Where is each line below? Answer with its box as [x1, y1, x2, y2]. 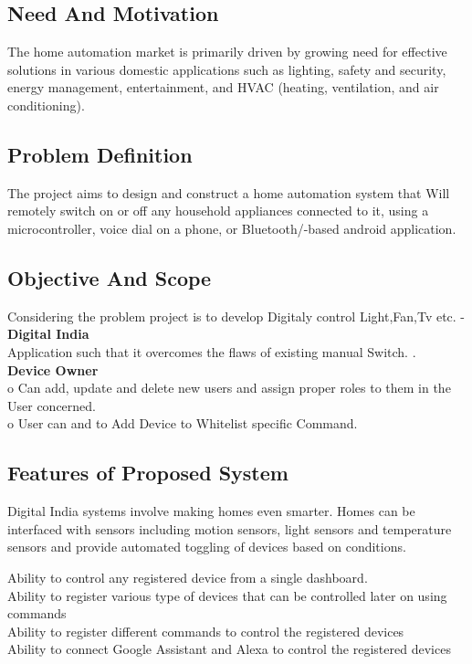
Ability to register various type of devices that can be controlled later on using [7, 585, 447, 605]
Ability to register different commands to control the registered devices [7, 621, 404, 640]
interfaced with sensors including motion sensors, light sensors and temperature [7, 519, 452, 538]
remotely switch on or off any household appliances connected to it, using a [7, 201, 429, 220]
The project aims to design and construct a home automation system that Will [7, 183, 450, 202]
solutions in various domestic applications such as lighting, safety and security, [7, 59, 446, 79]
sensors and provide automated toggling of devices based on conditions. [7, 537, 406, 556]
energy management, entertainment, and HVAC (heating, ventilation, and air [7, 78, 439, 97]
